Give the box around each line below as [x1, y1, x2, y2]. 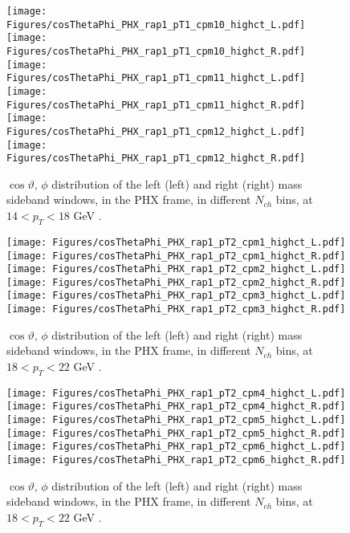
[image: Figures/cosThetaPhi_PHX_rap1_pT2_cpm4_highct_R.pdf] [6, 401, 346, 413]
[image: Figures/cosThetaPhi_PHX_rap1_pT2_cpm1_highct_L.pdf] [6, 236, 346, 248]
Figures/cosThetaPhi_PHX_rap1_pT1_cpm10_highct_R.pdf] [6, 45, 306, 57]
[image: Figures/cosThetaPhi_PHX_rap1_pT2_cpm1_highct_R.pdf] [6, 250, 346, 262]
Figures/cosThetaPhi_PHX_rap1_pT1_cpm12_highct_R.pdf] [6, 153, 306, 165]
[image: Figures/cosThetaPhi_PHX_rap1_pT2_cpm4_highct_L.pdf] [6, 387, 346, 399]
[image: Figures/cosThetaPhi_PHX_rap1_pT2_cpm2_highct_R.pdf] [6, 276, 346, 288]
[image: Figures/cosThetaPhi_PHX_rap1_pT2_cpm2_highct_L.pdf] [6, 263, 346, 275]
